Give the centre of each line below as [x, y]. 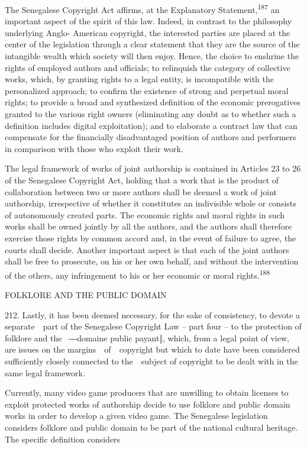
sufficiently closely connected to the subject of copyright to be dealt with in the [151, 361]
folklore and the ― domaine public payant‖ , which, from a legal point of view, [147, 337]
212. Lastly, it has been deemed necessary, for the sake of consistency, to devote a [152, 314]
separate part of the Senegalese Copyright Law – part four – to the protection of [153, 326]
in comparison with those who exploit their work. [94, 148]
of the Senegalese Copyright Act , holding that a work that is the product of [142, 180]
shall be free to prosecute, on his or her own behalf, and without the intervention [152, 261]
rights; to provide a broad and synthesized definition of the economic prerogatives [153, 102]
